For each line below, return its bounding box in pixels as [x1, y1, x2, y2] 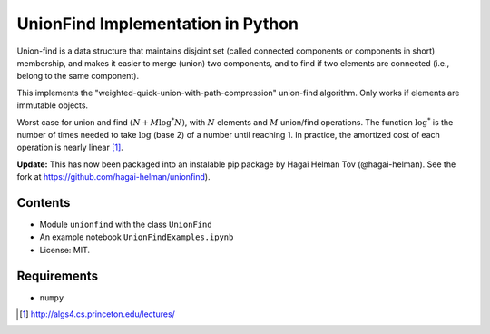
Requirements [16, 268, 99, 283]
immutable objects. [16, 100, 89, 111]
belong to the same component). [16, 71, 140, 82]
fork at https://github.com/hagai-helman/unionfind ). [16, 172, 211, 182]
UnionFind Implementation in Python [16, 14, 299, 34]
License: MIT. [39, 244, 91, 255]
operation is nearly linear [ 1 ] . [16, 142, 124, 153]
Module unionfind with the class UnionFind [39, 219, 212, 230]
